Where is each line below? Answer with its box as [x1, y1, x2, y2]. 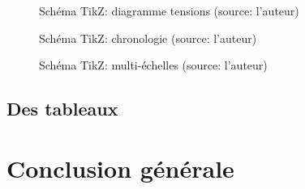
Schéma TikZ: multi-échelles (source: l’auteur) [39, 57, 268, 73]
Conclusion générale [6, 151, 234, 184]
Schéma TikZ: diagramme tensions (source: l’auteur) [39, 2, 299, 19]
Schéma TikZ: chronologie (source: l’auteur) [39, 29, 257, 46]
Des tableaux [6, 96, 118, 121]
